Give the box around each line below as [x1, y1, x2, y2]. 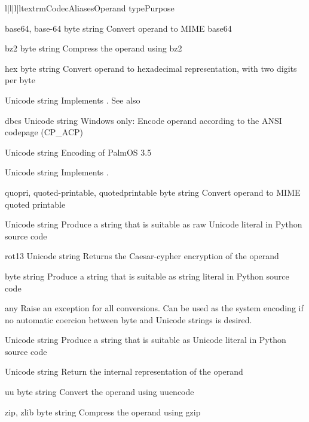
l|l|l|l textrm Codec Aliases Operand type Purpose [5, 2, 175, 14]
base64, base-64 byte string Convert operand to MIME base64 [5, 22, 232, 34]
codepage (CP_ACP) [5, 126, 84, 138]
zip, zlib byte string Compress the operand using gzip [5, 405, 201, 418]
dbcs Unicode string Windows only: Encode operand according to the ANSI [5, 114, 282, 126]
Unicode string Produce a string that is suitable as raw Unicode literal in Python [5, 218, 302, 230]
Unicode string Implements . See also [5, 93, 140, 106]
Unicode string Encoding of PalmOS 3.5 [5, 145, 152, 158]
